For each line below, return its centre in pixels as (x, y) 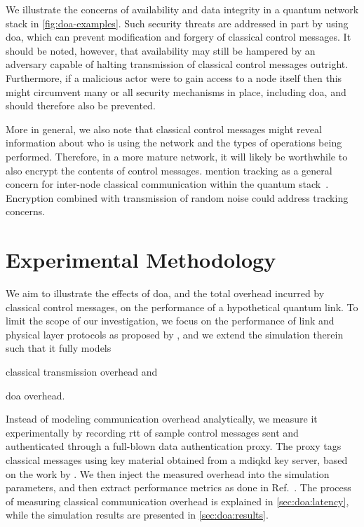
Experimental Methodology (141, 260)
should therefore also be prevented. (81, 105)
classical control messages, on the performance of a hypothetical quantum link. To (182, 307)
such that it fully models (59, 348)
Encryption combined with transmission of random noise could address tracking (177, 197)
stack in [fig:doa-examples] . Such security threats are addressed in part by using (177, 23)
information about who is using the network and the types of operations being (174, 143)
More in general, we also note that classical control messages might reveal (164, 129)
